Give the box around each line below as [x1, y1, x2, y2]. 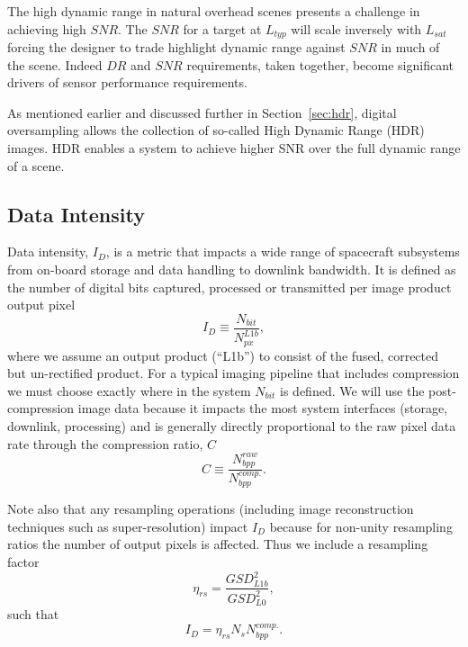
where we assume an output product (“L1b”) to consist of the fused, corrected [7, 346, 439, 364]
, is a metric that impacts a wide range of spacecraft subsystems [105, 242, 460, 261]
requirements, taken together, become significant [186, 55, 454, 74]
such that [7, 605, 59, 623]
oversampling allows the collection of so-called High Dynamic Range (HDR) [7, 121, 425, 139]
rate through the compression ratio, [7, 434, 203, 453]
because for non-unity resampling [269, 517, 453, 535]
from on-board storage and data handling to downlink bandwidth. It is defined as [7, 260, 456, 278]
